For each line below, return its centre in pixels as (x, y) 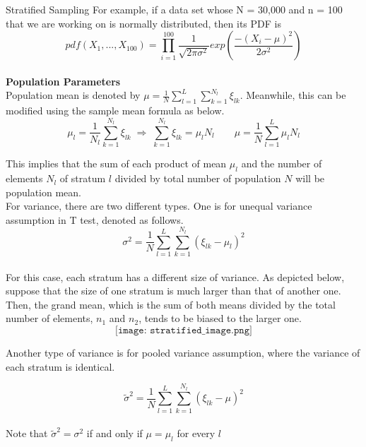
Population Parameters (63, 81)
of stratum (83, 178)
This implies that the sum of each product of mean (116, 163)
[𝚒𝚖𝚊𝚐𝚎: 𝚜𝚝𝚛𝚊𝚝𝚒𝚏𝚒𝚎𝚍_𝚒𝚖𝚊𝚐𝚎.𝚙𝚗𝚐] (184, 330)
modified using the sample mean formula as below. (115, 111)
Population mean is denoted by (73, 95)
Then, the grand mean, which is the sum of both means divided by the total (171, 304)
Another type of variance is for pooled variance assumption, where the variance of (183, 352)
